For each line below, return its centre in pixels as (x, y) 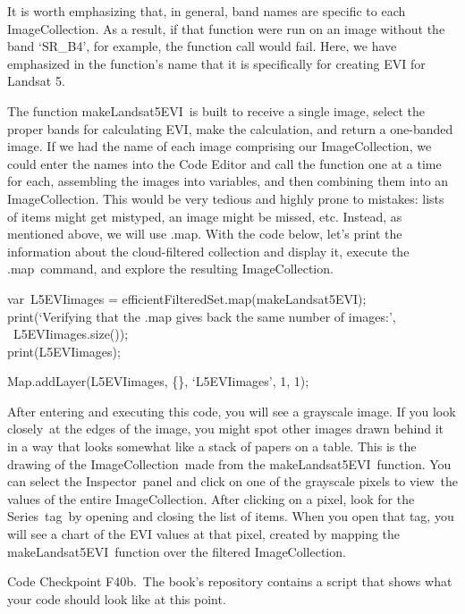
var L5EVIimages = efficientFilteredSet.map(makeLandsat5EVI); (187, 298)
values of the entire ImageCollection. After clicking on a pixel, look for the (211, 498)
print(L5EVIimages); (64, 351)
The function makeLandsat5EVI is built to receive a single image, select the (216, 110)
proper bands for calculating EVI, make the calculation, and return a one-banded (230, 128)
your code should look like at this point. (117, 598)
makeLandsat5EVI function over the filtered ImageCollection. (177, 551)
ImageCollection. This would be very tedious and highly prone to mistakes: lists (226, 198)
